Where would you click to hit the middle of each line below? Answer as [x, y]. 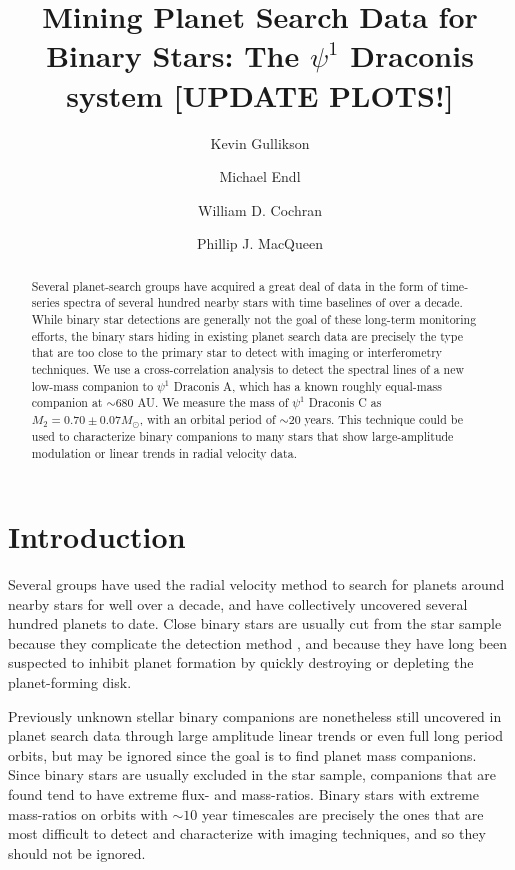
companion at [67, 402]
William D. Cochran [260, 209]
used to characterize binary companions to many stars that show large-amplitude [242, 435]
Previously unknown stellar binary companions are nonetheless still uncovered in [255, 715]
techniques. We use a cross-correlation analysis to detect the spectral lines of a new [248, 368]
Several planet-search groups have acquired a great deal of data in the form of [234, 285]
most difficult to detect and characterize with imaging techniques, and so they [247, 833]
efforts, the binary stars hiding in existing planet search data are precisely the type [247, 335]
